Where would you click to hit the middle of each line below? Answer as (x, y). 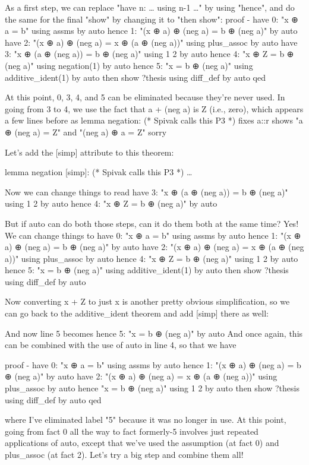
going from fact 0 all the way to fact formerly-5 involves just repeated (132, 431)
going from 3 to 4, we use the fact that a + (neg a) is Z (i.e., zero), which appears (154, 108)
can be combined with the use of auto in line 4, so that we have (121, 345)
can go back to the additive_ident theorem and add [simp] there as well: (137, 313)
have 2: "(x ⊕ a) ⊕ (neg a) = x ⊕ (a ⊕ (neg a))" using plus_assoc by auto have (151, 42)
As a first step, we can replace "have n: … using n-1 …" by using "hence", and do (150, 7)
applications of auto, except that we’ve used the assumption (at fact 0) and (142, 443)
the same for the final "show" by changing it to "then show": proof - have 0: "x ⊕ (152, 19)
